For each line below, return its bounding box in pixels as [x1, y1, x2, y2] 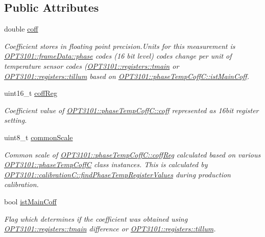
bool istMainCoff [4, 196, 57, 206]
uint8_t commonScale [4, 131, 73, 142]
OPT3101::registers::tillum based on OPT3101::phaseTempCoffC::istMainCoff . [4, 70, 249, 81]
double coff [4, 23, 38, 34]
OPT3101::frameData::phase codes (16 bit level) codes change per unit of [4, 50, 232, 61]
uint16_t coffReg [4, 88, 58, 98]
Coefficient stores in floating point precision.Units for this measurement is [4, 40, 235, 51]
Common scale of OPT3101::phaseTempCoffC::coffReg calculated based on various [4, 149, 261, 160]
